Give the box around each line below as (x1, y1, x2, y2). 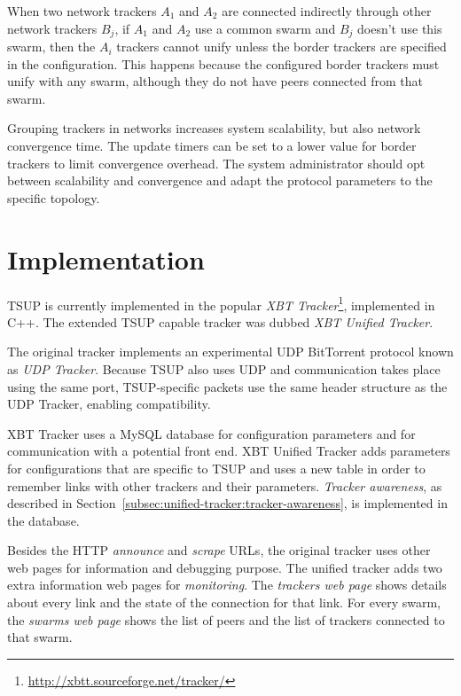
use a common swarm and (194, 19, 336, 37)
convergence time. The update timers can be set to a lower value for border (7, 137, 417, 155)
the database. (7, 511, 80, 529)
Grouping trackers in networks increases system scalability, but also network (7, 119, 421, 137)
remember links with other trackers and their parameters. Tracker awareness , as (7, 476, 442, 495)
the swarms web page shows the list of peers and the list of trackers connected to (7, 610, 445, 629)
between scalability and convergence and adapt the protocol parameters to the (7, 171, 433, 190)
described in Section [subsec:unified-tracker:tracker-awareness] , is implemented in (7, 494, 448, 512)
